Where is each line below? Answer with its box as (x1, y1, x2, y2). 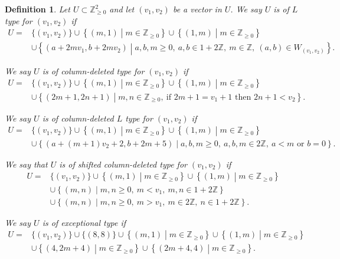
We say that (5, 158, 48, 170)
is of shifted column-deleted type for (59, 158, 187, 170)
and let (109, 3, 135, 15)
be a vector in (172, 3, 222, 15)
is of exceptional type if (42, 216, 126, 228)
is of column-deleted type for (42, 64, 145, 77)
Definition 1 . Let (5, 3, 70, 15)
